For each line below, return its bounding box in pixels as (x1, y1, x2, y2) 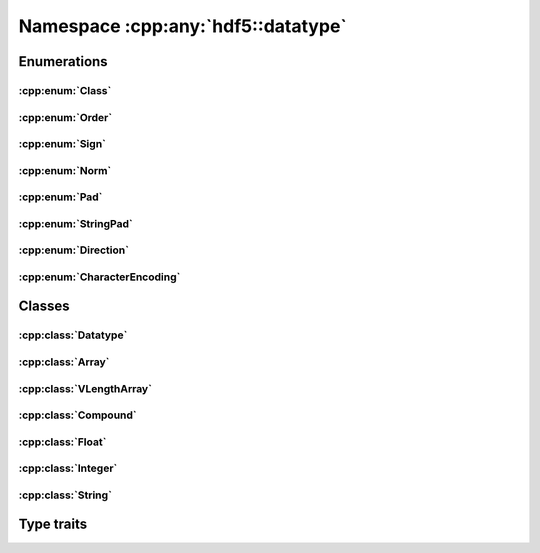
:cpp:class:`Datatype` (18, 328, 128, 342)
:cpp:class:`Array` (18, 355, 110, 369)
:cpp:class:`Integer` (18, 461, 118, 475)
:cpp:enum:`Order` (18, 110, 113, 124)
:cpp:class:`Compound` (18, 408, 137, 422)
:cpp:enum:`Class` (18, 83, 112, 97)
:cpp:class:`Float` (18, 435, 107, 449)
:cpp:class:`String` (18, 488, 112, 502)
